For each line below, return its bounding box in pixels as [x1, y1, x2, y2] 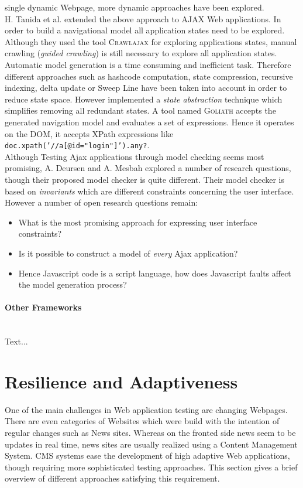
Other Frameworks [5, 301, 82, 313]
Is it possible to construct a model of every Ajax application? [18, 247, 238, 259]
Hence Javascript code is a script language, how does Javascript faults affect [18, 267, 291, 279]
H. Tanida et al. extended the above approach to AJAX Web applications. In [5, 12, 281, 25]
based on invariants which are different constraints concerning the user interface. [5, 185, 294, 197]
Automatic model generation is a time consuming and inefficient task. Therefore [5, 58, 291, 70]
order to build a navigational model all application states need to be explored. [5, 24, 285, 36]
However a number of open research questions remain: [5, 196, 198, 209]
